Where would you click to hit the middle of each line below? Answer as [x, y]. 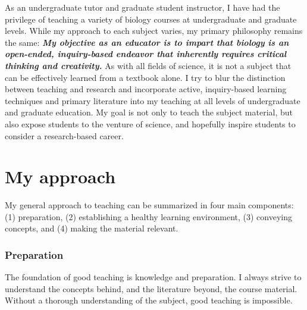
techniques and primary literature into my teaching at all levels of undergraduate [153, 100]
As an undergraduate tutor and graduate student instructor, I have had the [142, 7]
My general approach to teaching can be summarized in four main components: [149, 205]
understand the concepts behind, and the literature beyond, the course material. [151, 288]
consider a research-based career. [64, 135]
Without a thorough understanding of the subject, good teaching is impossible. [149, 300]
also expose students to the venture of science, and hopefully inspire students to [150, 123]
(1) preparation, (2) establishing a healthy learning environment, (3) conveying [148, 216]
